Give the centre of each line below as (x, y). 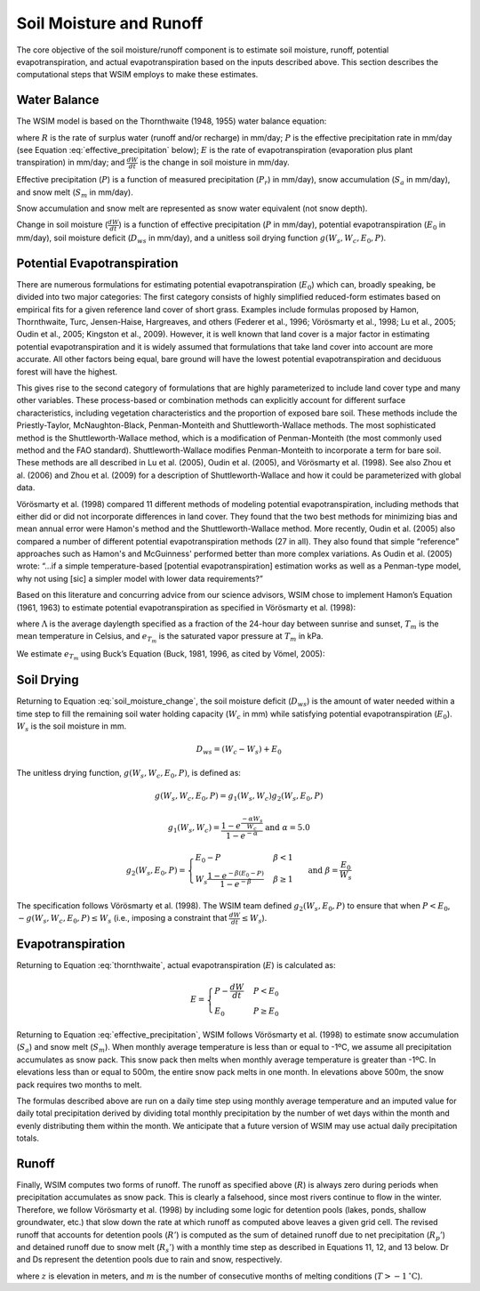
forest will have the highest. (67, 371)
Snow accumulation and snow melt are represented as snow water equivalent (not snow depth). (192, 208)
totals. (28, 1138)
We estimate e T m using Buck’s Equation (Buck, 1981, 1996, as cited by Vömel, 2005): (171, 655)
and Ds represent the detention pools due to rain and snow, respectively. (149, 1260)
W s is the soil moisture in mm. (72, 727)
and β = (323, 870)
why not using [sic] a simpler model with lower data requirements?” (140, 578)
